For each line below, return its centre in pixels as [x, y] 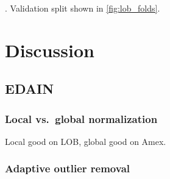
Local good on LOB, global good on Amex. [86, 141]
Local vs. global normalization [81, 118]
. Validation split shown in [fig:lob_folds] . [83, 8]
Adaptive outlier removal [67, 168]
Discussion [50, 50]
